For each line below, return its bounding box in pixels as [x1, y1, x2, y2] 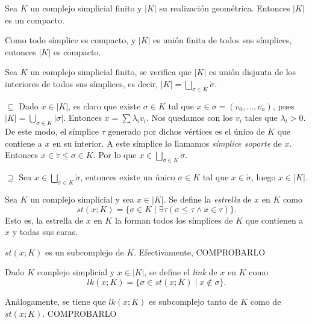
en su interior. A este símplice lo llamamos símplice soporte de [52, 136, 282, 149]
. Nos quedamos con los [146, 111, 233, 124]
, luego [251, 171, 276, 183]
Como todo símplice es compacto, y [5, 34, 136, 46]
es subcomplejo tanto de [149, 295, 238, 307]
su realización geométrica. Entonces [159, 2, 290, 14]
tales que [245, 111, 278, 124]
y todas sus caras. [12, 225, 78, 238]
